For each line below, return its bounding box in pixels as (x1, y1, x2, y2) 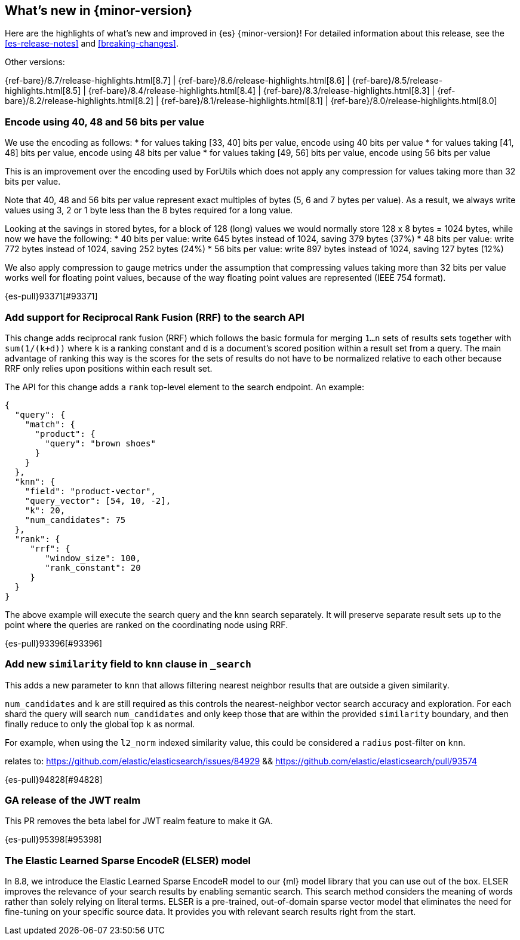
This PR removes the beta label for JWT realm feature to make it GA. (5, 816, 273, 826)
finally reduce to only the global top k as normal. (5, 718, 195, 729)
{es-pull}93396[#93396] (5, 638, 103, 648)
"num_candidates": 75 (24, 515, 126, 525)
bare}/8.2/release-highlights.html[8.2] (5, 96, 154, 106)
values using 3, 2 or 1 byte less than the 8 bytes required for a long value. (5, 205, 293, 216)
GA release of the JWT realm (5, 794, 141, 807)
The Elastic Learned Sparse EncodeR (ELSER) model (5, 854, 251, 866)
